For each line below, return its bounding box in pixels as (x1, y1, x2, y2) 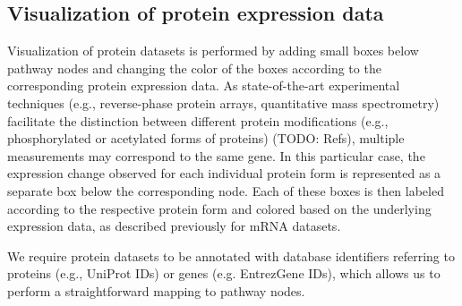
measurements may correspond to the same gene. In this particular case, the (7, 146, 425, 165)
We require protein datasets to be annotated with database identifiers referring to (7, 246, 455, 265)
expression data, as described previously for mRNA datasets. (7, 217, 341, 235)
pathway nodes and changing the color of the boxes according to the (7, 58, 381, 77)
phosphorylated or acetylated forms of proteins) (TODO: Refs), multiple (7, 129, 405, 148)
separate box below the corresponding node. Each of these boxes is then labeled (7, 181, 444, 200)
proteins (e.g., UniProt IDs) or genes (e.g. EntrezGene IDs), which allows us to (7, 264, 441, 283)
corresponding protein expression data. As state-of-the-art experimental (7, 76, 400, 95)
